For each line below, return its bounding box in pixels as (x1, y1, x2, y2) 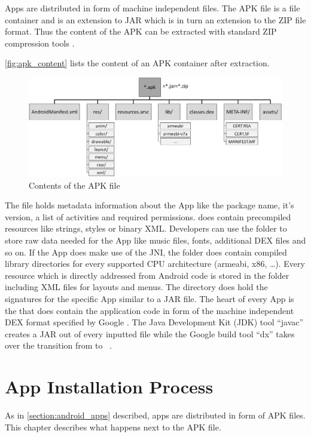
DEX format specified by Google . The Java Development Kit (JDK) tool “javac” (5, 316, 304, 328)
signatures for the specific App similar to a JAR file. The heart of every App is (5, 292, 294, 304)
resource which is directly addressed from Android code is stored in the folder (5, 269, 289, 281)
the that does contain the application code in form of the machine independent (5, 304, 294, 316)
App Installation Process (5, 374, 214, 399)
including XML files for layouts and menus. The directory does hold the (5, 281, 268, 293)
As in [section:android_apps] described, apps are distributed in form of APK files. (5, 409, 306, 421)
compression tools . (5, 36, 75, 49)
